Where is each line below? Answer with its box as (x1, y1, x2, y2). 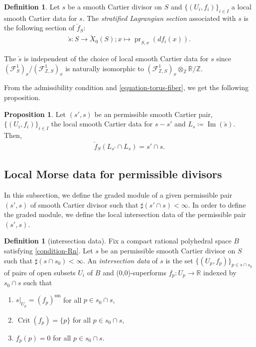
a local (231, 1, 252, 11)
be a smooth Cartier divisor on (68, 1, 162, 11)
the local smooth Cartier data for (51, 118, 153, 129)
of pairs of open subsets (4, 267, 76, 277)
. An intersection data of (83, 255, 158, 265)
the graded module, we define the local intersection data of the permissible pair (4, 209, 246, 220)
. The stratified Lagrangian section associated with (82, 12, 236, 23)
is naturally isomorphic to (65, 63, 144, 73)
